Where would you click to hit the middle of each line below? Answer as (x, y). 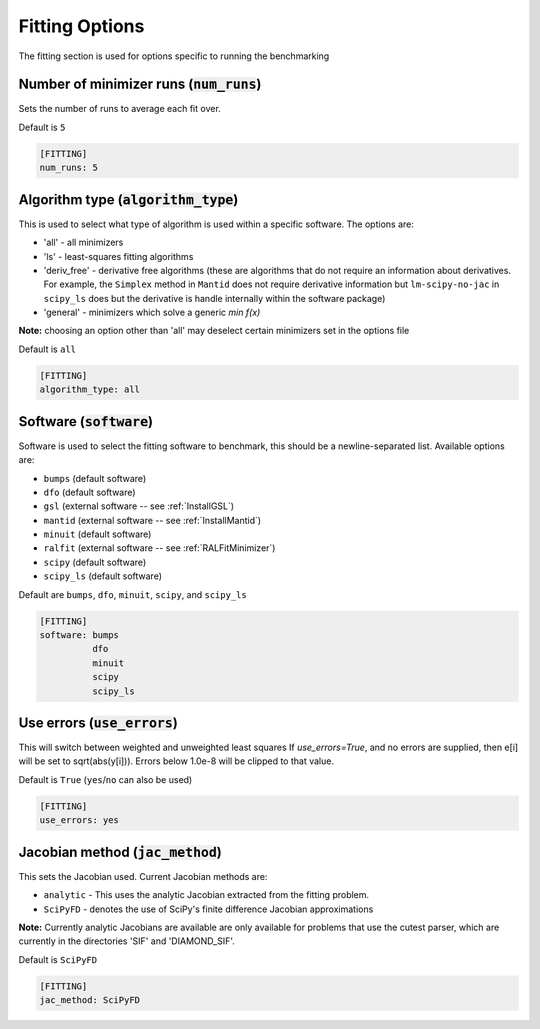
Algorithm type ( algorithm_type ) (128, 199)
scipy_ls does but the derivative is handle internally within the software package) (214, 298)
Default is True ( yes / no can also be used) (105, 779)
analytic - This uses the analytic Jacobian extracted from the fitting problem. (206, 895)
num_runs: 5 (69, 168)
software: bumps (79, 635)
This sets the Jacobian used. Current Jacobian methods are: (143, 876)
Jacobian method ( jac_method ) (120, 851)
